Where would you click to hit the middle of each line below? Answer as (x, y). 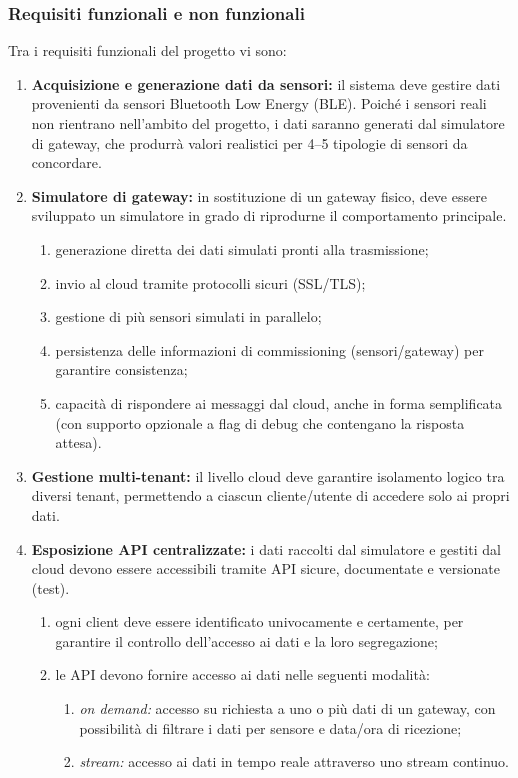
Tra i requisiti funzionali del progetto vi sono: (147, 50)
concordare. (66, 162)
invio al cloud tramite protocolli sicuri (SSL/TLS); (210, 282)
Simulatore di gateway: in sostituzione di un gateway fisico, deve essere (259, 195)
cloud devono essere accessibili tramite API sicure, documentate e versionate (265, 568)
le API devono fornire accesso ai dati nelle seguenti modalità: (242, 674)
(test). (50, 587)
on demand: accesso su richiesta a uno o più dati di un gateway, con (287, 708)
